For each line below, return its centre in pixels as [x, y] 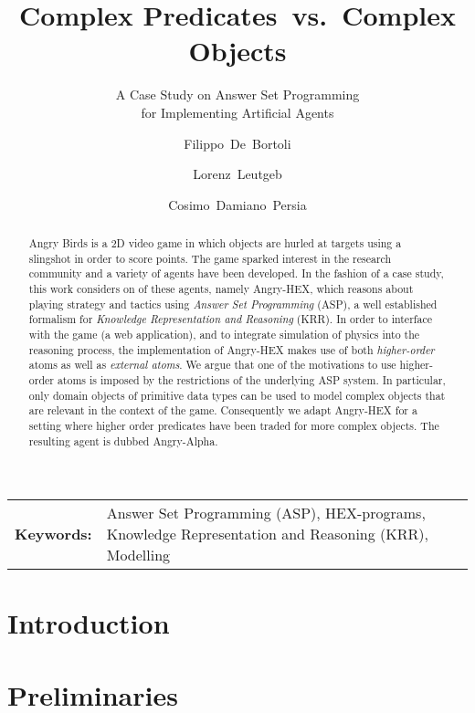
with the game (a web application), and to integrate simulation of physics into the [224, 335]
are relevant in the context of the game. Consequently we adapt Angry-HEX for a [223, 410]
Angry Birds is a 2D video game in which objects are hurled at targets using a [215, 243]
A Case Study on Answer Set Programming [237, 94]
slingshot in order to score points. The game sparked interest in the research [210, 258]
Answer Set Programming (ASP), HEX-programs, [266, 513]
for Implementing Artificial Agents [237, 112]
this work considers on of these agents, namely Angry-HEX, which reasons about [221, 289]
